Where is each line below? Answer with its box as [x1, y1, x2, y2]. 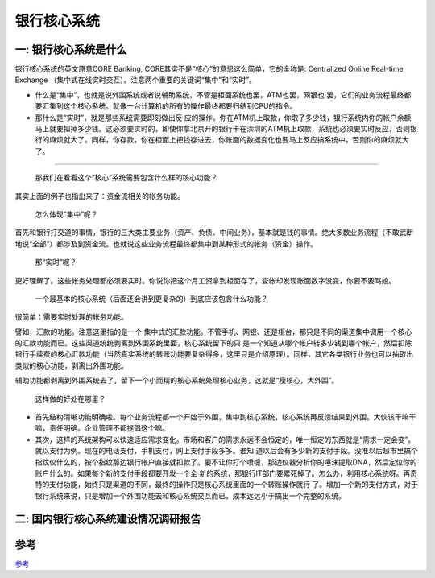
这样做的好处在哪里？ [35, 394, 106, 403]
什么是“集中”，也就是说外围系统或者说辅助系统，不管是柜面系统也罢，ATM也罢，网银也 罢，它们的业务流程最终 [35, 89, 404, 100]
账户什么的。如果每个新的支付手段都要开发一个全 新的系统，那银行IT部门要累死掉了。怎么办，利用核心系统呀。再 [35, 469, 411, 478]
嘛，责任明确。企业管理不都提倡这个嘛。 [35, 423, 169, 433]
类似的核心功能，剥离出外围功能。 [14, 361, 128, 370]
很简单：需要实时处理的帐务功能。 [14, 312, 128, 322]
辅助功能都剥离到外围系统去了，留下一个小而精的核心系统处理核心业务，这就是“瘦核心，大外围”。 [14, 375, 339, 386]
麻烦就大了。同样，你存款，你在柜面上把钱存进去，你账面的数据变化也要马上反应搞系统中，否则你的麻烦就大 [48, 135, 409, 145]
